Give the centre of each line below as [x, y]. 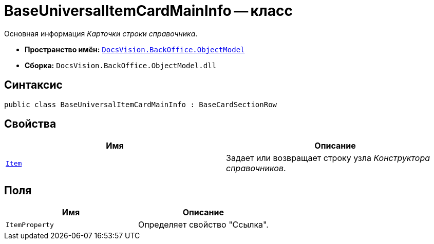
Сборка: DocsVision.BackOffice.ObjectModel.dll [121, 65]
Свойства [30, 124]
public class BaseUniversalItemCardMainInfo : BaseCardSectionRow [141, 104]
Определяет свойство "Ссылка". [203, 225]
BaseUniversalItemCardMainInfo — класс [148, 11]
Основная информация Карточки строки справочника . [101, 33]
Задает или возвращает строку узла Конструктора [328, 158]
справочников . [256, 168]
